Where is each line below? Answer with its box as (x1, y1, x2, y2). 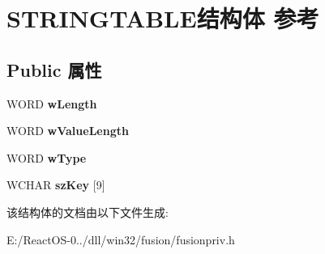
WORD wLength (6, 95, 97, 112)
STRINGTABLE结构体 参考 (6, 2, 319, 35)
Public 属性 (6, 57, 102, 82)
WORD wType (6, 149, 87, 166)
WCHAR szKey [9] (6, 176, 105, 193)
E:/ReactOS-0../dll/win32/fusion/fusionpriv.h (6, 231, 235, 248)
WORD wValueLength (6, 122, 129, 139)
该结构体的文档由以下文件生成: (6, 203, 169, 220)
